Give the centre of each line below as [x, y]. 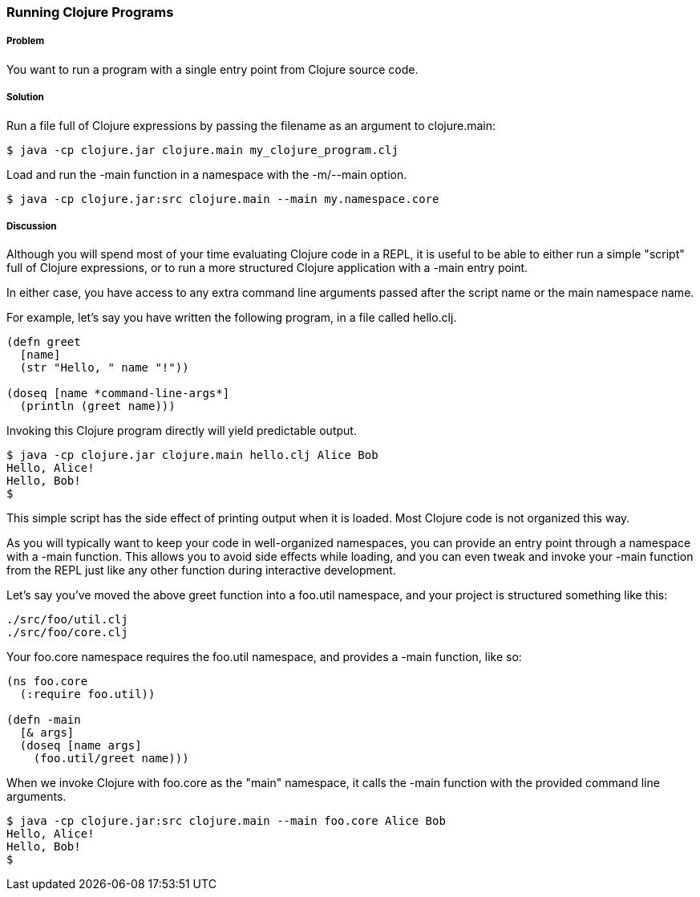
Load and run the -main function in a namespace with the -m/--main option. [207, 174]
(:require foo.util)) [87, 694]
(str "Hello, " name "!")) [104, 368]
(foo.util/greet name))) [111, 759]
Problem [26, 41]
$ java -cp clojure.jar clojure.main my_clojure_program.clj [202, 150]
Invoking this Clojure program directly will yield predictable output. [182, 431]
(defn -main [44, 720]
